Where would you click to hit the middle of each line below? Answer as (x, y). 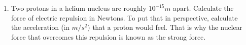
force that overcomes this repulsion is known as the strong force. (108, 36)
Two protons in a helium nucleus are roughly (79, 8)
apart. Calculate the (203, 8)
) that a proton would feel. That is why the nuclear (165, 27)
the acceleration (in (40, 27)
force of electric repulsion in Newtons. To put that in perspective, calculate (124, 17)
